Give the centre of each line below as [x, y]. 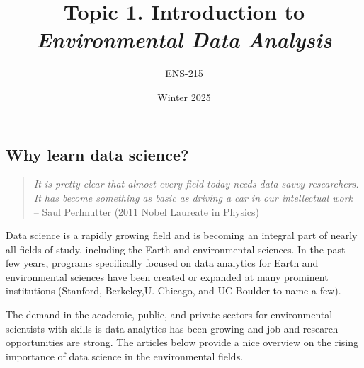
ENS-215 [184, 73]
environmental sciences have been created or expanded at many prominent [167, 276]
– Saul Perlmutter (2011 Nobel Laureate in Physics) [146, 211]
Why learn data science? [97, 154]
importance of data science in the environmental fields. [125, 356]
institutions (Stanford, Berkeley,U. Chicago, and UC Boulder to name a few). [174, 291]
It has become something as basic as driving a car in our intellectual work [193, 197]
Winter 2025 [184, 97]
